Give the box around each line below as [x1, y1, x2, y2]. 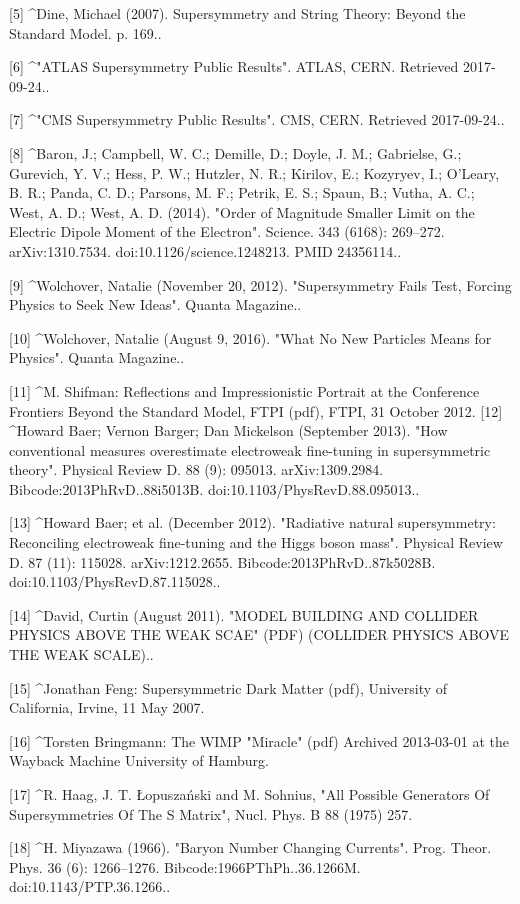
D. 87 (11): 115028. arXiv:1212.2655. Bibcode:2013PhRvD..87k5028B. [9, 551, 436, 572]
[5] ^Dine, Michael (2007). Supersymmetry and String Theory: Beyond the [9, 3, 466, 23]
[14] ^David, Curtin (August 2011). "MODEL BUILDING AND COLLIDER [9, 604, 479, 625]
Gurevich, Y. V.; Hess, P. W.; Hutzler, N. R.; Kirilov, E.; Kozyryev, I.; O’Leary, [9, 162, 500, 183]
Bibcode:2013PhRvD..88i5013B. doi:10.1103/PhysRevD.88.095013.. [9, 478, 420, 499]
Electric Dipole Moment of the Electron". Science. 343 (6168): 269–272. [9, 221, 445, 242]
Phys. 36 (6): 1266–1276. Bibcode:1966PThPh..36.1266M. [9, 856, 361, 877]
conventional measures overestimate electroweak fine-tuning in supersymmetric [9, 439, 491, 460]
